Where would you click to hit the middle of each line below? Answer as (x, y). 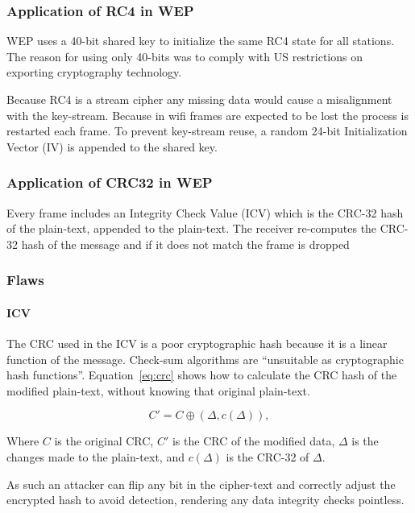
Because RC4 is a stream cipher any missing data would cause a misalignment (199, 99)
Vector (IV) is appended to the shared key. (112, 146)
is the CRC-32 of (268, 456)
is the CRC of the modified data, (253, 441)
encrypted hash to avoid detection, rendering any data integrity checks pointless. (205, 500)
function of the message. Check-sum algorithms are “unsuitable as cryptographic (205, 359)
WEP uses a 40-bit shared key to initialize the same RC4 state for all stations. (201, 41)
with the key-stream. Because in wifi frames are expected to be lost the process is (207, 115)
